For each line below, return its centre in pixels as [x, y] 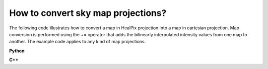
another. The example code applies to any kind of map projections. [77, 42]
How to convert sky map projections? [88, 13]
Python [17, 51]
